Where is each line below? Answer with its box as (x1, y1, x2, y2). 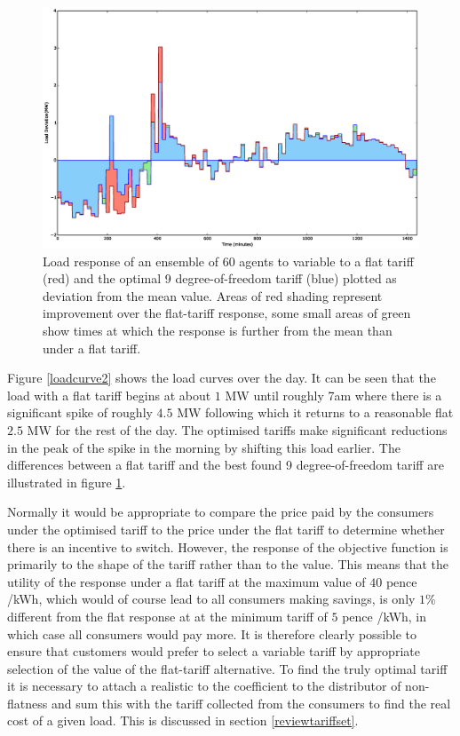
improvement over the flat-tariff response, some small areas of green (43, 304, 411, 322)
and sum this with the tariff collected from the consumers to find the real (51, 693, 451, 712)
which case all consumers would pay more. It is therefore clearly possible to (7, 624, 417, 643)
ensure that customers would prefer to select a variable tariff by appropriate (7, 642, 420, 661)
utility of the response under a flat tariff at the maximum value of (7, 572, 366, 590)
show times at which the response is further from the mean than (43, 321, 393, 339)
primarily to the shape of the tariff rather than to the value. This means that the (7, 555, 449, 574)
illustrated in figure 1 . (7, 472, 126, 491)
